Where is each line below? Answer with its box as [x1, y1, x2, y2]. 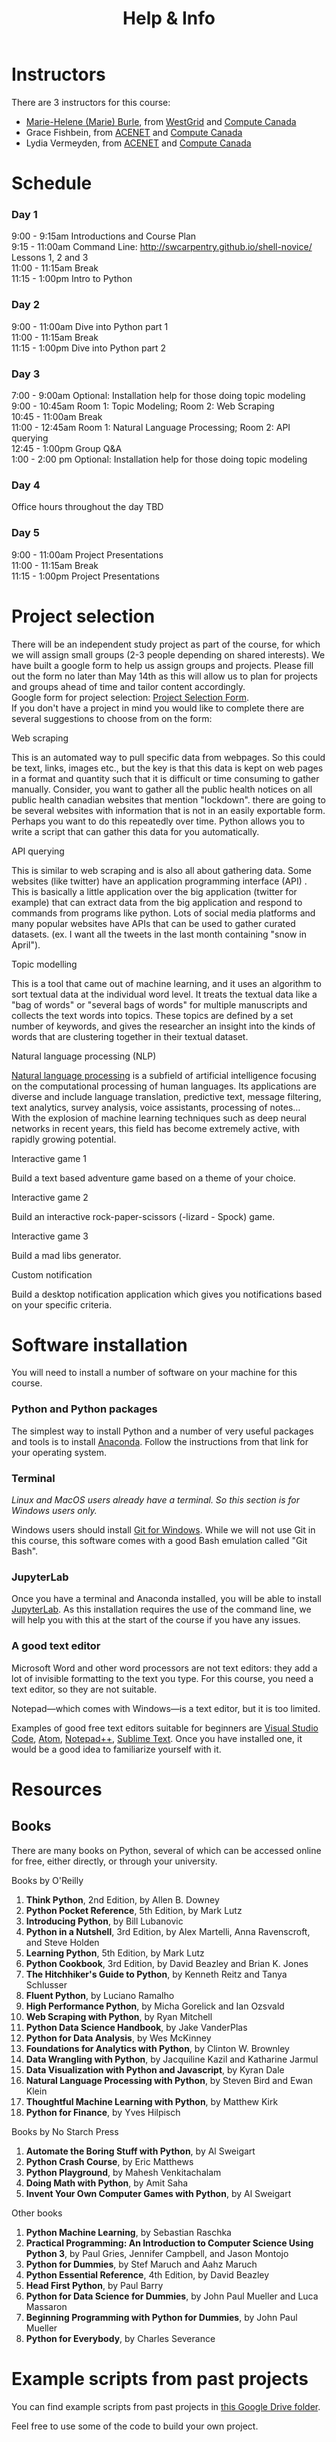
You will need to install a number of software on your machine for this [11, 1367, 298, 1379]
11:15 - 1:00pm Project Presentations [11, 570, 160, 582]
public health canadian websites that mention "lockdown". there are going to [11, 793, 326, 806]
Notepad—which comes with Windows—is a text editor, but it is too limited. [11, 1702, 321, 1714]
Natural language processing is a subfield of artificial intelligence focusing [11, 1069, 317, 1081]
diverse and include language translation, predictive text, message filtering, [11, 1090, 322, 1102]
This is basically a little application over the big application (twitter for [11, 885, 298, 897]
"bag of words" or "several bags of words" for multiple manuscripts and [11, 998, 308, 1011]
